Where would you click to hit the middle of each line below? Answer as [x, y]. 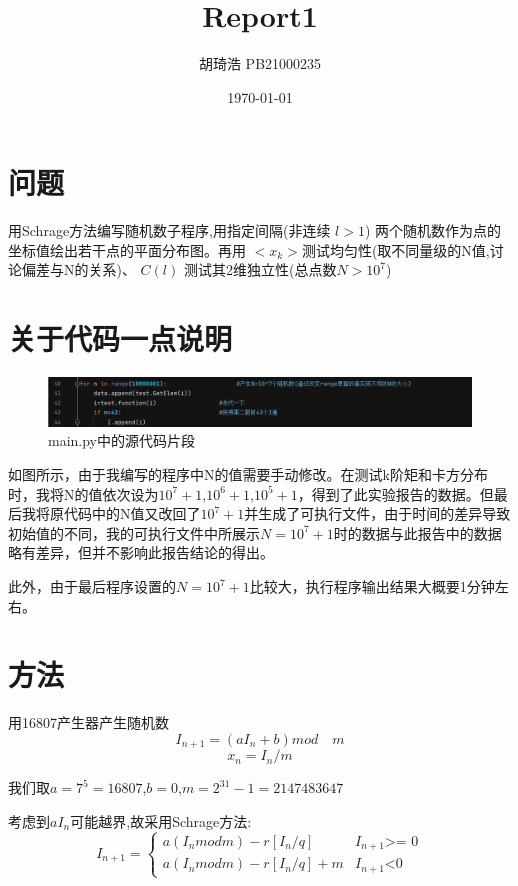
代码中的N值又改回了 [132, 513]
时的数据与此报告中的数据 [417, 532]
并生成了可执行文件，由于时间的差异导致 [377, 513]
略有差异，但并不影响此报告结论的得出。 [141, 552]
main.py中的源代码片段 [122, 440]
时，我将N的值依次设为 [83, 493]
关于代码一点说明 [120, 338]
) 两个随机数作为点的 [433, 230]
